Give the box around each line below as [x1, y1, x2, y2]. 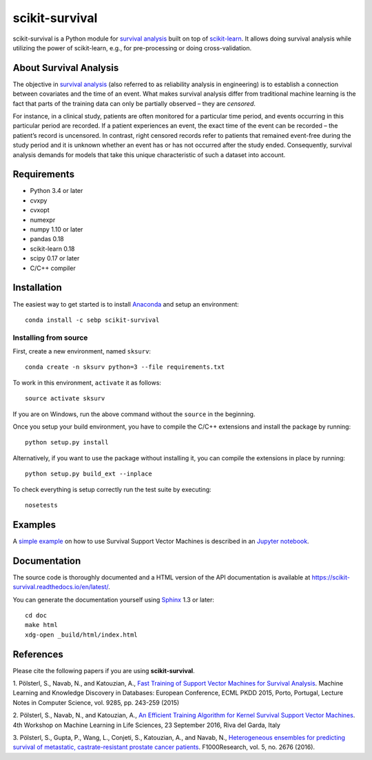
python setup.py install [25, 438, 109, 446]
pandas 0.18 [30, 235, 65, 243]
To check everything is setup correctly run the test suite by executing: [12, 485, 211, 493]
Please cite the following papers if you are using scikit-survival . [12, 666, 196, 675]
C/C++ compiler [30, 264, 76, 272]
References [12, 648, 63, 660]
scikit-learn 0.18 [30, 245, 75, 253]
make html [25, 621, 58, 629]
